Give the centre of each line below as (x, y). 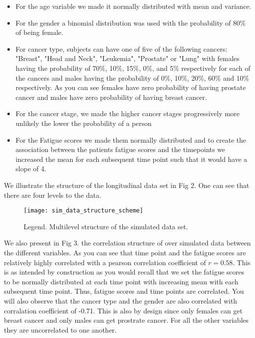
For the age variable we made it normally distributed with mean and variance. (133, 6)
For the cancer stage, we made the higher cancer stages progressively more (127, 113)
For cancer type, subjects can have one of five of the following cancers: (121, 48)
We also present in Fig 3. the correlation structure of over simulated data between (127, 243)
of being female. (39, 32)
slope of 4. (31, 169)
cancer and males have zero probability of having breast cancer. (111, 97)
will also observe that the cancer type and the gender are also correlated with (121, 300)
